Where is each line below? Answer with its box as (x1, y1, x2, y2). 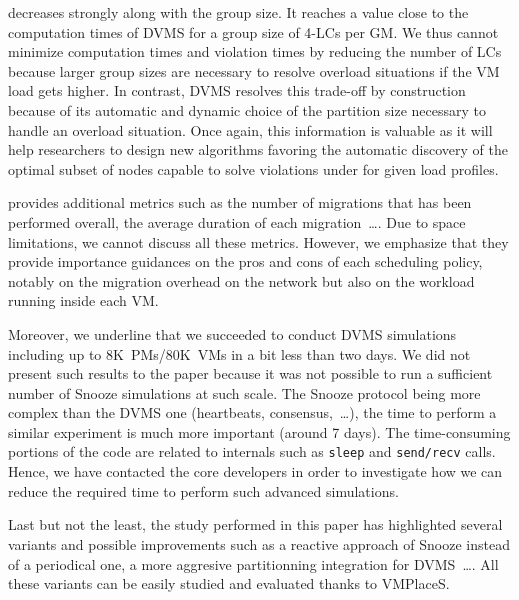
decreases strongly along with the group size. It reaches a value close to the (8, 2, 469, 22)
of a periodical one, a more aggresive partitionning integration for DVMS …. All (8, 553, 499, 574)
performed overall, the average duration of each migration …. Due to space (8, 211, 466, 232)
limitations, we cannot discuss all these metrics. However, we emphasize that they (8, 231, 509, 252)
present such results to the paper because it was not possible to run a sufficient (8, 363, 493, 384)
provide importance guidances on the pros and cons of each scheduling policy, (8, 251, 483, 272)
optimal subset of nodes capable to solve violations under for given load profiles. (8, 158, 499, 179)
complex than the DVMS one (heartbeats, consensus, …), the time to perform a (8, 402, 497, 423)
